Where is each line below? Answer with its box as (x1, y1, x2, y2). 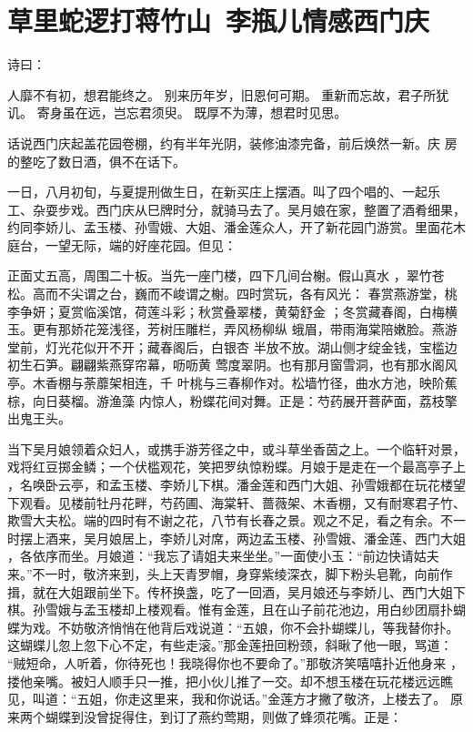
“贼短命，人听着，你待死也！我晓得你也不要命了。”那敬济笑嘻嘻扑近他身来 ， (7, 653, 463, 672)
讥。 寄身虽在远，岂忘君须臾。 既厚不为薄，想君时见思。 (7, 103, 347, 122)
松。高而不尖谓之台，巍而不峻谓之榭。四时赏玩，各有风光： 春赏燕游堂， (7, 284, 445, 303)
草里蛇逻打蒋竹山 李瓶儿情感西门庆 (7, 2, 430, 39)
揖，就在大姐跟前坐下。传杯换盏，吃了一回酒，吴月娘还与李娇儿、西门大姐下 (7, 582, 466, 601)
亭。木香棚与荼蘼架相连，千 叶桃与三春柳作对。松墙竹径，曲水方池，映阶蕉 (7, 373, 458, 392)
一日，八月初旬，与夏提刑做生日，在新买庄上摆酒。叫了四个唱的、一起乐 (7, 182, 440, 201)
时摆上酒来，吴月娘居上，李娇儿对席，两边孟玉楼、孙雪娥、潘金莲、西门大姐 (7, 528, 466, 547)
